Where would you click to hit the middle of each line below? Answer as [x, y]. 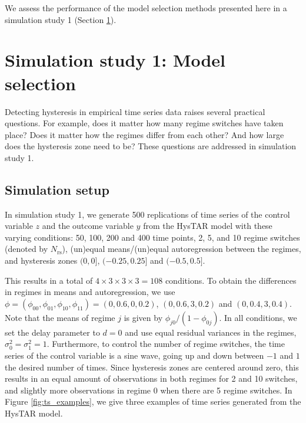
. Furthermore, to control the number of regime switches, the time [166, 344]
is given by [143, 317]
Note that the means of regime [60, 317]
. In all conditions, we [258, 317]
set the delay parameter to [52, 332]
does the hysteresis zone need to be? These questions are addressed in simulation [151, 146]
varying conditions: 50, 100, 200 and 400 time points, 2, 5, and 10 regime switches [152, 237]
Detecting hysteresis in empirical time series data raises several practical [135, 111]
